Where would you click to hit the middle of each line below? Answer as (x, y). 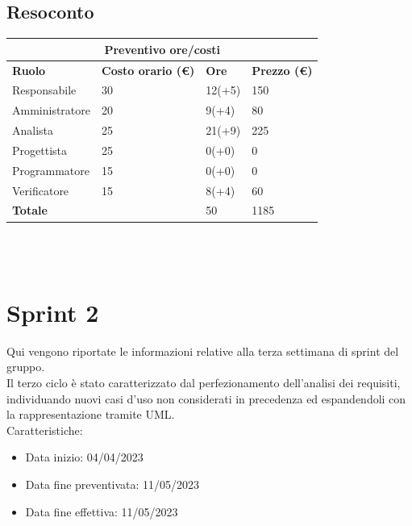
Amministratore (51, 110)
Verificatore (41, 190)
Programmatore (51, 170)
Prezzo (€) (282, 70)
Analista (33, 130)
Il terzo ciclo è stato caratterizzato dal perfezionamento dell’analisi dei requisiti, (204, 383)
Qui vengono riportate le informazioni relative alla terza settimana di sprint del (203, 351)
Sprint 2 (53, 312)
